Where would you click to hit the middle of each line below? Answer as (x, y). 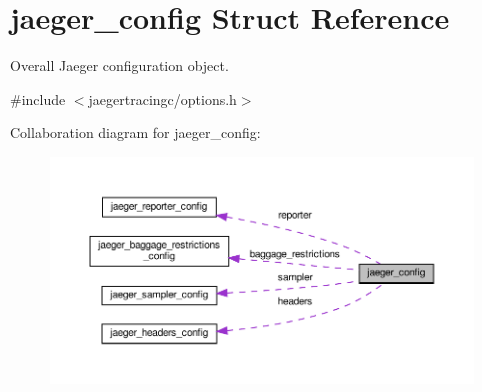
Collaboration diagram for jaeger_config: (135, 132)
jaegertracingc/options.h (162, 98)
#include (38, 98)
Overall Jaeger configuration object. (119, 65)
